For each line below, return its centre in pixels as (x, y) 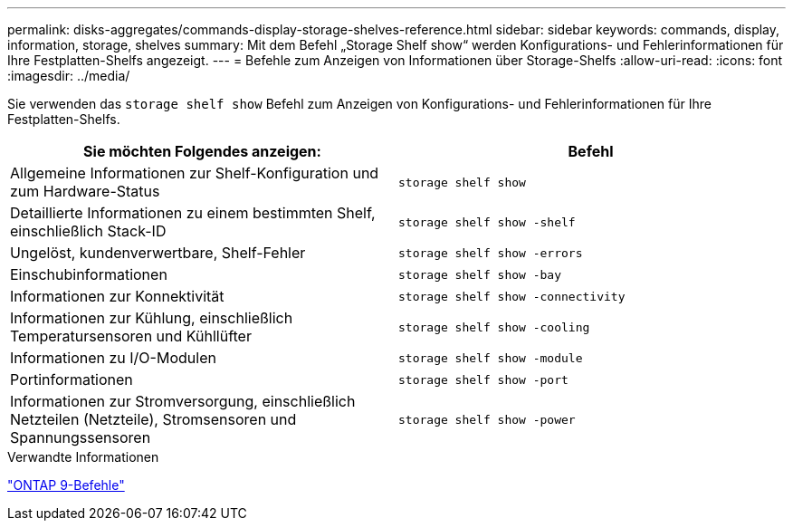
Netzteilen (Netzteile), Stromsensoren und (153, 419)
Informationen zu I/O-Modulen (113, 358)
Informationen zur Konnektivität (117, 296)
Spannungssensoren (81, 437)
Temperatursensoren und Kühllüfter (131, 336)
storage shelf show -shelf (487, 222)
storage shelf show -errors (491, 253)
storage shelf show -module (491, 358)
